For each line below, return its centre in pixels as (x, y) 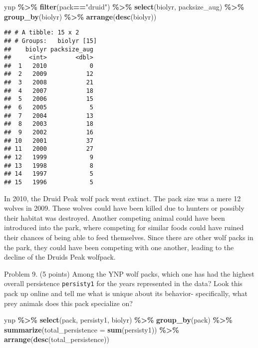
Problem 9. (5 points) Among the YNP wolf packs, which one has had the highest (129, 273)
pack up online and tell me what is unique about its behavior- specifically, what (126, 293)
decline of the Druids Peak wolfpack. (60, 257)
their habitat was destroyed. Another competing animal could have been (115, 217)
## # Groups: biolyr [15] (51, 41)
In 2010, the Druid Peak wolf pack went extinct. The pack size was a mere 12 (123, 198)
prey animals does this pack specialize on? (68, 303)
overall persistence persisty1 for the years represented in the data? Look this (123, 283)
